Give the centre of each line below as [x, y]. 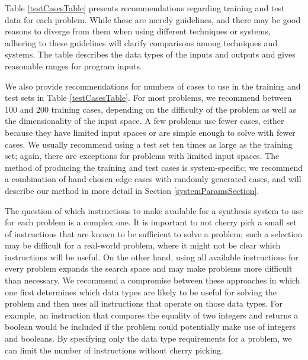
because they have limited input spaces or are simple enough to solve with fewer [150, 132]
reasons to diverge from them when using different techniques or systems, [138, 31]
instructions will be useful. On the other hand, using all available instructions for [152, 257]
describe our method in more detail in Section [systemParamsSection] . [132, 190]
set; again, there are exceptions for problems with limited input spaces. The [142, 156]
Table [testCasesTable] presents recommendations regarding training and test [145, 8]
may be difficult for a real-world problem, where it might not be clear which [143, 245]
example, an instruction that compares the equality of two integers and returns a [152, 315]
